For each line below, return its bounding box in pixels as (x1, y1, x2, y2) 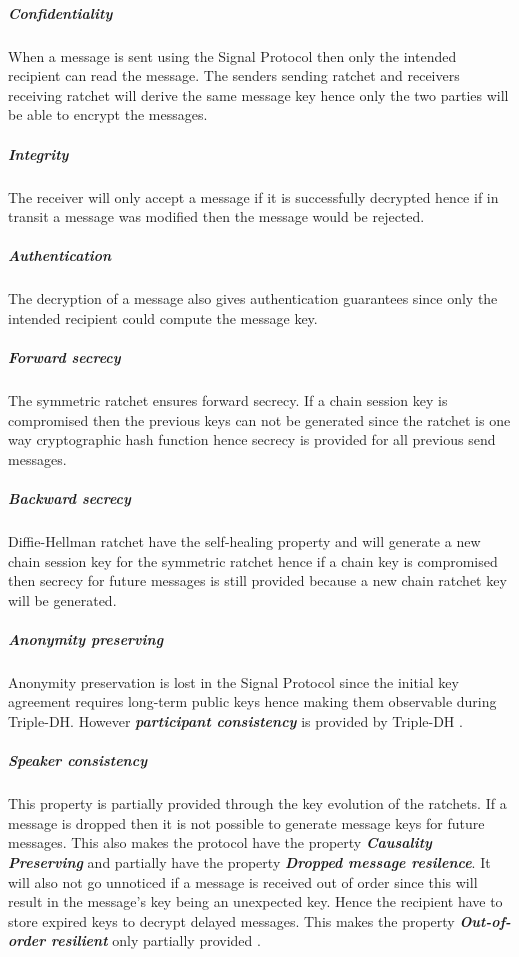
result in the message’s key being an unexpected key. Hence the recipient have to (8, 891, 503, 912)
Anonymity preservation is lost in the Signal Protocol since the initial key (8, 671, 459, 692)
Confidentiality (8, 2, 113, 23)
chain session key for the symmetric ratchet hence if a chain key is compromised (8, 550, 498, 571)
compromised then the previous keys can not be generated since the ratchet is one (8, 409, 511, 430)
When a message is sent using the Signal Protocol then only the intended (8, 45, 457, 66)
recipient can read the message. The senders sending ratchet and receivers (8, 65, 460, 86)
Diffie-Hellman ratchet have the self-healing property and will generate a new (8, 530, 481, 551)
